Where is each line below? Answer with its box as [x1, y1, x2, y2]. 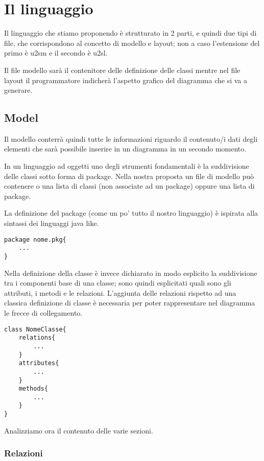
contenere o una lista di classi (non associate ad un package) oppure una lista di [4, 181, 255, 191]
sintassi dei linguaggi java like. [4, 218, 99, 228]
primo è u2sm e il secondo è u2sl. [4, 47, 108, 58]
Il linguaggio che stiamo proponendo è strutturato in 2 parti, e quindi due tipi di [4, 28, 257, 38]
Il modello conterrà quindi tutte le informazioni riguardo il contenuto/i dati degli [4, 133, 258, 144]
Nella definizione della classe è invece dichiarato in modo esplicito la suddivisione [4, 267, 257, 278]
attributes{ [18, 360, 59, 367]
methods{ [18, 385, 48, 393]
